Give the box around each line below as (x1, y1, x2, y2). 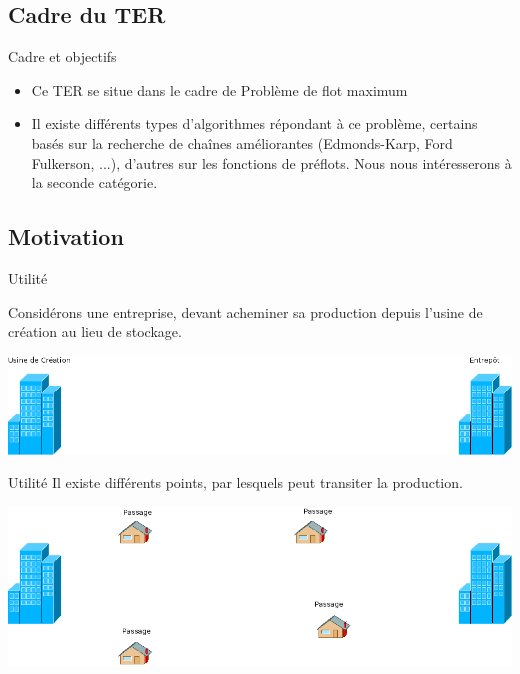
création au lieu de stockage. (8, 321, 182, 342)
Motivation (8, 221, 124, 252)
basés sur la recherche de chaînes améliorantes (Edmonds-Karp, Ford (31, 132, 453, 153)
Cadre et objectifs (8, 46, 117, 67)
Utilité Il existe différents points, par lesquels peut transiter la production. (8, 472, 463, 493)
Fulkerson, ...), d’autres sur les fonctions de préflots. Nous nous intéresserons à (31, 152, 512, 173)
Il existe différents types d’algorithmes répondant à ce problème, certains (31, 113, 478, 134)
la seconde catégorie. (31, 172, 158, 193)
